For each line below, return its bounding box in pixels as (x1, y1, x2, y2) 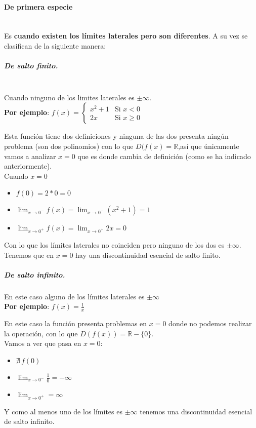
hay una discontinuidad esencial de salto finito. (75, 249, 221, 260)
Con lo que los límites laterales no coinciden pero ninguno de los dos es (4, 240, 225, 250)
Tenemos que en (4, 249, 54, 260)
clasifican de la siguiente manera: (4, 40, 106, 51)
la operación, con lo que (4, 328, 78, 338)
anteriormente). (4, 161, 52, 171)
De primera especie (4, 1, 73, 12)
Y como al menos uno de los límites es (4, 406, 122, 416)
